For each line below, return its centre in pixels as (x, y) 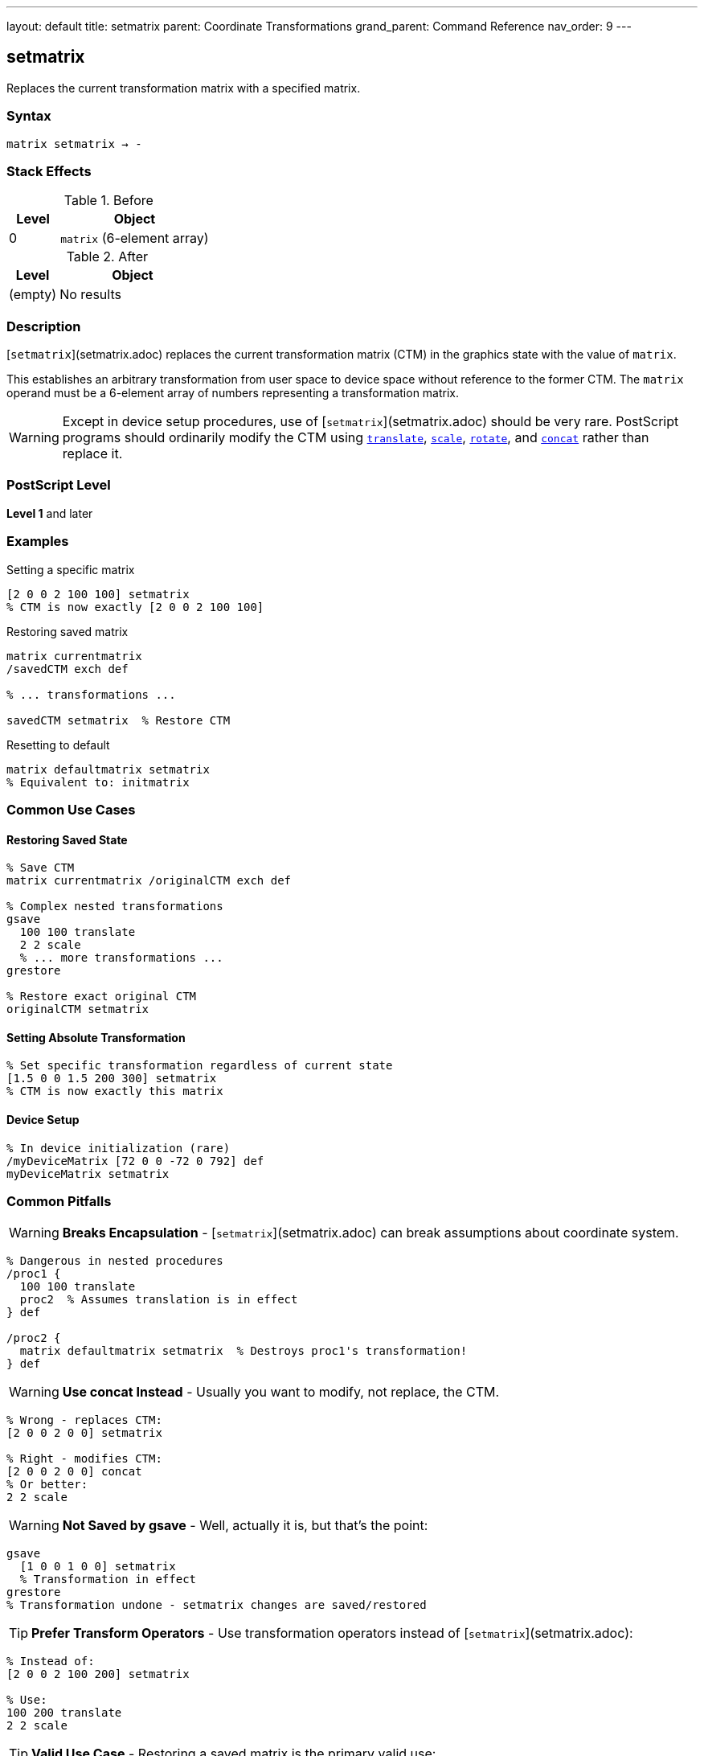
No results (90, 295)
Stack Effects (49, 171)
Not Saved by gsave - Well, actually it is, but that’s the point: (245, 1526)
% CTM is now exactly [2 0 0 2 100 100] (135, 607)
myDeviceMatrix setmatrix (88, 1173)
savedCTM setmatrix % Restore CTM (119, 720)
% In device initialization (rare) (119, 1148)
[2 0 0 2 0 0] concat (74, 1472)
